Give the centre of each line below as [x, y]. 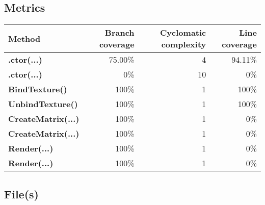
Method [24, 38]
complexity [184, 44]
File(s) [21, 194]
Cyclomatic [183, 33]
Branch [120, 33]
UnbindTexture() [43, 104]
